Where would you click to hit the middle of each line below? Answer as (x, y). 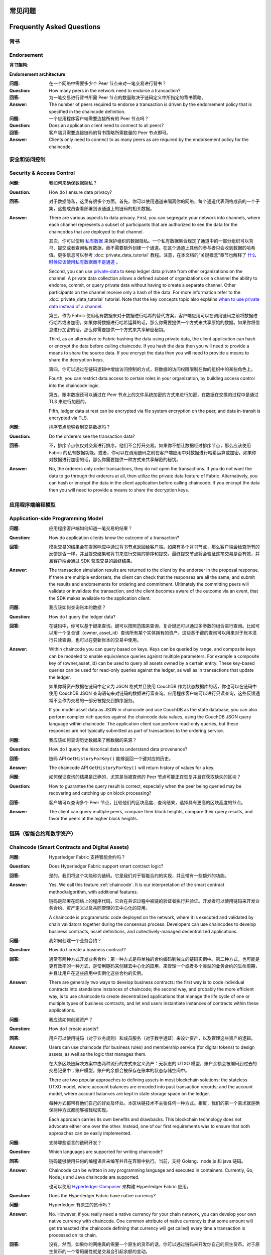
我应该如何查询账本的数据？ (78, 607)
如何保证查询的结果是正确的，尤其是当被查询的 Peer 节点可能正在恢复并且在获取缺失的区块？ (145, 777)
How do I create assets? (74, 1029)
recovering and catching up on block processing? (100, 793)
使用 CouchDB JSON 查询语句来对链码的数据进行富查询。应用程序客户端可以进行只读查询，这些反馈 (152, 693)
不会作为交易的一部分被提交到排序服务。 (95, 700)
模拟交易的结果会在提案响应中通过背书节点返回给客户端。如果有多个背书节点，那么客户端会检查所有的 (154, 547)
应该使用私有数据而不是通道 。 (89, 262)
